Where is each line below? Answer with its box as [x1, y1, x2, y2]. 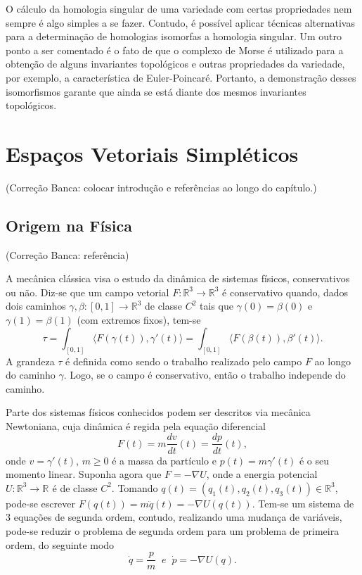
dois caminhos [6, 298, 66, 313]
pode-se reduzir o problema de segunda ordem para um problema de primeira [6, 523, 340, 538]
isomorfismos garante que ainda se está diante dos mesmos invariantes [6, 84, 306, 99]
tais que [200, 298, 233, 313]
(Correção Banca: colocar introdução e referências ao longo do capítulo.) [6, 179, 317, 194]
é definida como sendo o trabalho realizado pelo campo [65, 353, 302, 368]
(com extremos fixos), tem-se [77, 312, 201, 327]
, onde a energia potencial [206, 467, 318, 481]
